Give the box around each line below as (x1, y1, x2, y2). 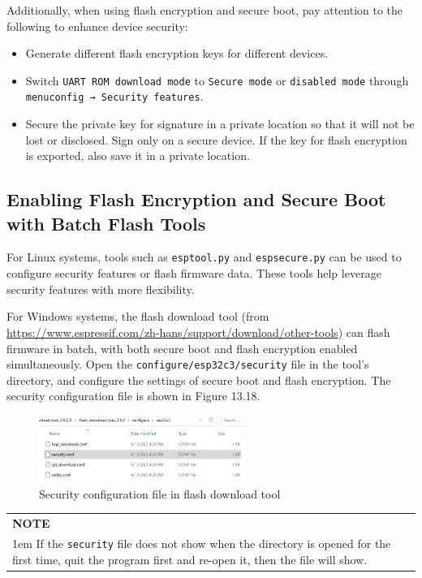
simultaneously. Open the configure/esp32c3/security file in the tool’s (6, 356, 369, 373)
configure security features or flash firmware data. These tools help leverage (6, 265, 381, 282)
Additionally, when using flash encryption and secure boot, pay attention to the (6, 2, 403, 18)
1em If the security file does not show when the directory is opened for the (12, 534, 391, 551)
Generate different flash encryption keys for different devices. (25, 45, 329, 62)
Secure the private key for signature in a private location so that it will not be (25, 115, 415, 132)
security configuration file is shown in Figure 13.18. (6, 387, 261, 404)
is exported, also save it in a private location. (25, 147, 250, 164)
